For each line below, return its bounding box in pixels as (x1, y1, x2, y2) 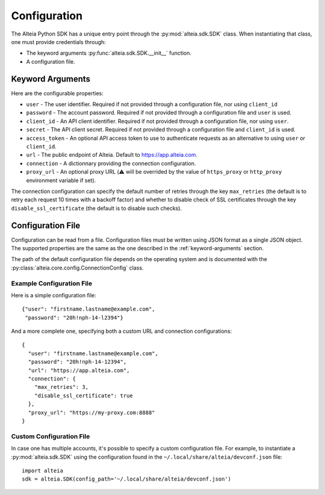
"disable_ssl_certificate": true (34, 392, 134, 399)
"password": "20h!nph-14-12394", (28, 359, 127, 365)
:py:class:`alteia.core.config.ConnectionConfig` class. (11, 264, 144, 271)
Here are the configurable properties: (11, 89, 104, 96)
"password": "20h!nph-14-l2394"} (25, 314, 123, 321)
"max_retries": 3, (34, 383, 89, 391)
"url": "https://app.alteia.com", (28, 367, 130, 374)
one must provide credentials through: (11, 38, 107, 45)
